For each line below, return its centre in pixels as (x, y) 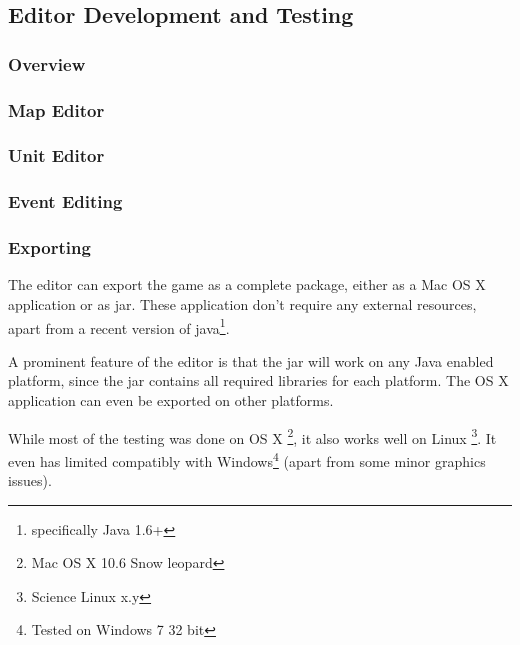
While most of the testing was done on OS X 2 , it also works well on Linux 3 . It (252, 436)
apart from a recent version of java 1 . (119, 326)
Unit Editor (56, 155)
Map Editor (56, 109)
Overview (47, 63)
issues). (30, 480)
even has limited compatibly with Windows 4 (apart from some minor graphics (247, 459)
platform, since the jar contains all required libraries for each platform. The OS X (258, 380)
